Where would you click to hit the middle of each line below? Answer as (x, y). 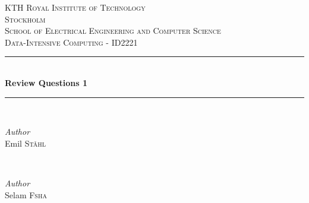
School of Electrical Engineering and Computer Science (113, 31)
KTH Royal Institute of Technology (75, 7)
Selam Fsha (26, 194)
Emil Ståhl (26, 143)
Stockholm (25, 19)
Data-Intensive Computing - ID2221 (71, 42)
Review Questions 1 (46, 82)
